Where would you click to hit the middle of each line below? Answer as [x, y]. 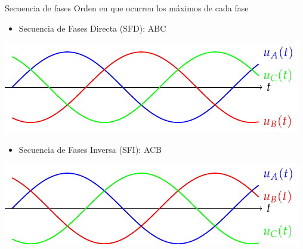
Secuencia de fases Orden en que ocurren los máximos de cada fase [127, 8]
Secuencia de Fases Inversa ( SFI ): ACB [90, 149]
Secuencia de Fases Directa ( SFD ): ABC [92, 28]
